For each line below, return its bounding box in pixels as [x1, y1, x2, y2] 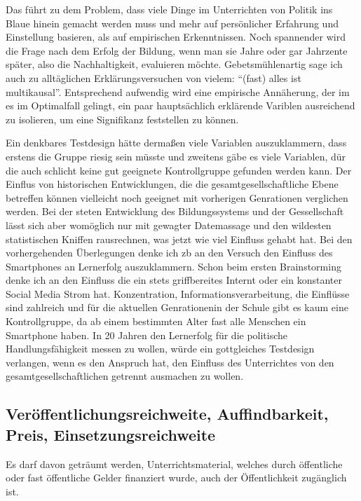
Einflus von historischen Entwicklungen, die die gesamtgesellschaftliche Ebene [6, 177, 339, 191]
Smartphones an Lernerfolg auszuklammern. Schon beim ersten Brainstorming [6, 259, 341, 273]
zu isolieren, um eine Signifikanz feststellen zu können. [6, 111, 239, 126]
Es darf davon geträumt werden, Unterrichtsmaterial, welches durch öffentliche [6, 456, 343, 471]
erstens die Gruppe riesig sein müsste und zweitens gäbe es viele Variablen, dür [6, 149, 346, 163]
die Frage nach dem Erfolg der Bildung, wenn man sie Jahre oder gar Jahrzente [6, 43, 348, 57]
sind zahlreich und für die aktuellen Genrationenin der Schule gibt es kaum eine [6, 300, 348, 315]
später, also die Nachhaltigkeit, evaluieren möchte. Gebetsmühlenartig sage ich [6, 57, 343, 71]
